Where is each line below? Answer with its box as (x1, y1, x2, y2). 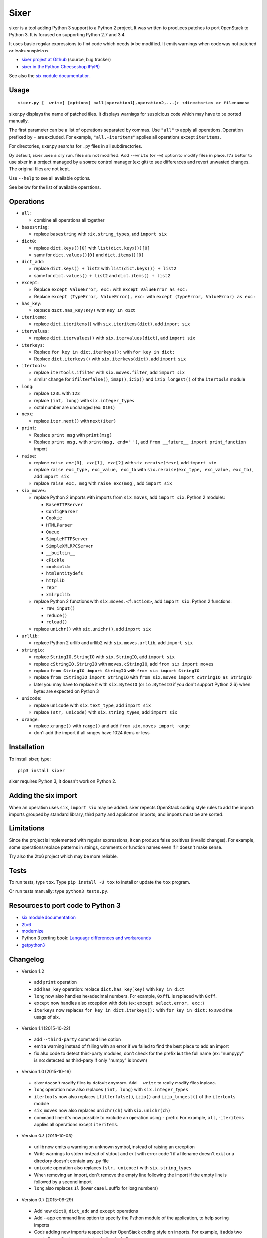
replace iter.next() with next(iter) (34, 418, 116, 424)
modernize (21, 928, 44, 934)
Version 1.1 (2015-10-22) (21, 1025, 71, 1031)
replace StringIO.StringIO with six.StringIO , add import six (34, 654, 175, 660)
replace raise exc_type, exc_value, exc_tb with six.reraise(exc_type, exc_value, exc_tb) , (34, 466, 253, 472)
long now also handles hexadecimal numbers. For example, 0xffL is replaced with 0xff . (34, 993, 217, 999)
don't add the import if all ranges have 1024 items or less (34, 730, 150, 736)
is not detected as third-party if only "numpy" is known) (34, 1057, 148, 1063)
